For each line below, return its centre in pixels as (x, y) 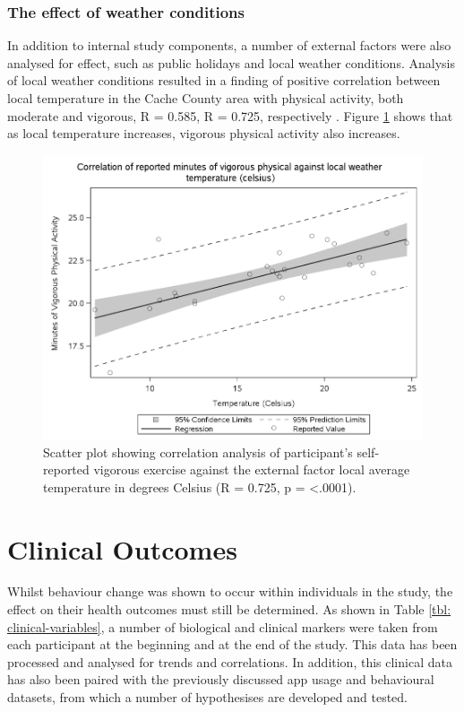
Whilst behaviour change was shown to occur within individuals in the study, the (230, 591)
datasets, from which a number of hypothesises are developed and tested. (208, 697)
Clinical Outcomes (122, 548)
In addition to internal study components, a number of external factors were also (229, 45)
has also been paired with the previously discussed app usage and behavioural (221, 679)
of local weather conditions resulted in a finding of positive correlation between (224, 80)
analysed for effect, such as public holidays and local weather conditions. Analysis (231, 62)
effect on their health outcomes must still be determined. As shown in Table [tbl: (229, 609)
